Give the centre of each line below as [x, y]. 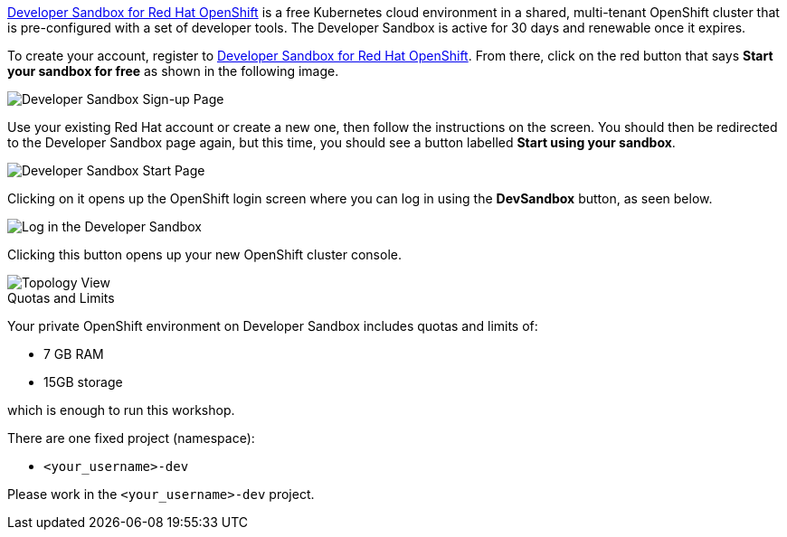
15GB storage [83, 382]
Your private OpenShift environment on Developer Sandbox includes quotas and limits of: [273, 326]
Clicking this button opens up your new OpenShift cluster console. [204, 254]
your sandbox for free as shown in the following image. [173, 71]
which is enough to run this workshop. [121, 410]
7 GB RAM [74, 354]
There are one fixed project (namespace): [131, 438]
